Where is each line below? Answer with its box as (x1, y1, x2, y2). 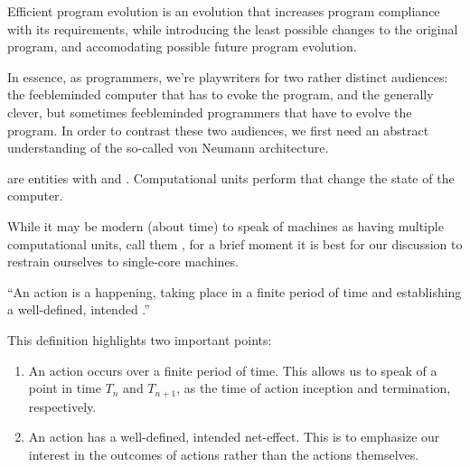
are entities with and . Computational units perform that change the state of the (7, 168, 455, 187)
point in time (28, 378, 101, 397)
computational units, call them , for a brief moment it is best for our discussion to (7, 234, 463, 253)
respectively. (28, 397, 97, 416)
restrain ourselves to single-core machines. (7, 252, 240, 271)
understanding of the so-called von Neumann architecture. (7, 138, 329, 157)
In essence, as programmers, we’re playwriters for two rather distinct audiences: (7, 67, 448, 86)
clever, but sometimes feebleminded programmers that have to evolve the (7, 102, 412, 121)
